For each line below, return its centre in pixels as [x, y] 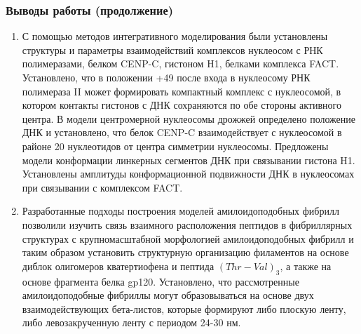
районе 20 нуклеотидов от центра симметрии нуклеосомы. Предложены [175, 146]
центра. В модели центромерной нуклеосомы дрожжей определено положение [189, 118]
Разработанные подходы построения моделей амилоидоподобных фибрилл [180, 211]
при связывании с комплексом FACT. [102, 187]
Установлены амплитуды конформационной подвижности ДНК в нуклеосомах [188, 174]
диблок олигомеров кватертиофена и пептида [118, 266]
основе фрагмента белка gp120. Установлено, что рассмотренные [161, 281]
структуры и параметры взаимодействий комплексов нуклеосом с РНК [172, 49]
